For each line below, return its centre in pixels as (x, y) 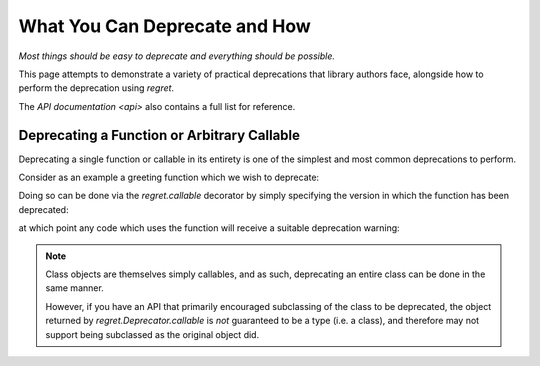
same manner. (74, 288)
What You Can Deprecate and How (165, 26)
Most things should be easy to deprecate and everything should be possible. (176, 56)
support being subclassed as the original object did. (152, 334)
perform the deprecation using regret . (96, 88)
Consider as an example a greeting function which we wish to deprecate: (169, 177)
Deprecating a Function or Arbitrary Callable (159, 135)
